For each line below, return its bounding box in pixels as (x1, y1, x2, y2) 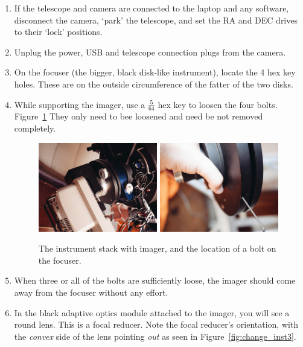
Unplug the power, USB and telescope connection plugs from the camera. (14, 45, 286, 58)
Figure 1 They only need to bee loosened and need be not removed (14, 110, 263, 123)
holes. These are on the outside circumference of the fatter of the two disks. (14, 77, 293, 90)
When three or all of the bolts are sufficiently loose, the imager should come (14, 274, 296, 287)
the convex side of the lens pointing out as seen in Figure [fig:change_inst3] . (14, 329, 296, 342)
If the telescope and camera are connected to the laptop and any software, (14, 2, 289, 14)
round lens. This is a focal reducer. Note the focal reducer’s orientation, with (14, 318, 299, 331)
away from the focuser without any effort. (14, 285, 168, 298)
